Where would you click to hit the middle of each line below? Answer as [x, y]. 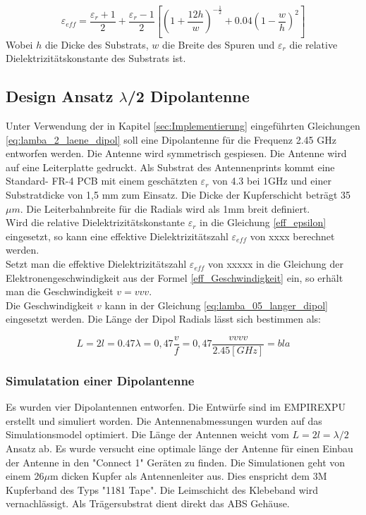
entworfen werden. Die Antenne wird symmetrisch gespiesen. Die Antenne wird [176, 153]
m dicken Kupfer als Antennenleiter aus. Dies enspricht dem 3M [188, 476]
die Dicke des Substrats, [97, 44]
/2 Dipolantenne [188, 96]
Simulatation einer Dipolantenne [100, 380]
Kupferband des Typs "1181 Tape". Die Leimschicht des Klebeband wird [162, 489]
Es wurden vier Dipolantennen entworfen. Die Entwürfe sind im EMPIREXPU [176, 407]
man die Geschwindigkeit [60, 291]
